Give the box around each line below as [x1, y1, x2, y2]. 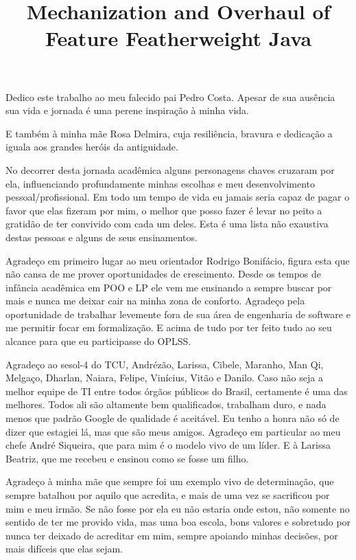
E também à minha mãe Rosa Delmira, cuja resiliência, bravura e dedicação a [5, 126, 333, 140]
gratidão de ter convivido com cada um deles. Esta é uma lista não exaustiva [5, 216, 329, 231]
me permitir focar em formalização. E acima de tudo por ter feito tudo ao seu [5, 320, 332, 335]
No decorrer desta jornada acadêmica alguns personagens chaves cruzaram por [5, 162, 335, 177]
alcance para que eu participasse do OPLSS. [5, 334, 191, 348]
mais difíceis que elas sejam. [5, 541, 123, 556]
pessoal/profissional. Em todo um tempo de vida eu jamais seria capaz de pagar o [5, 190, 350, 204]
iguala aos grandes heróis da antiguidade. [5, 139, 178, 154]
